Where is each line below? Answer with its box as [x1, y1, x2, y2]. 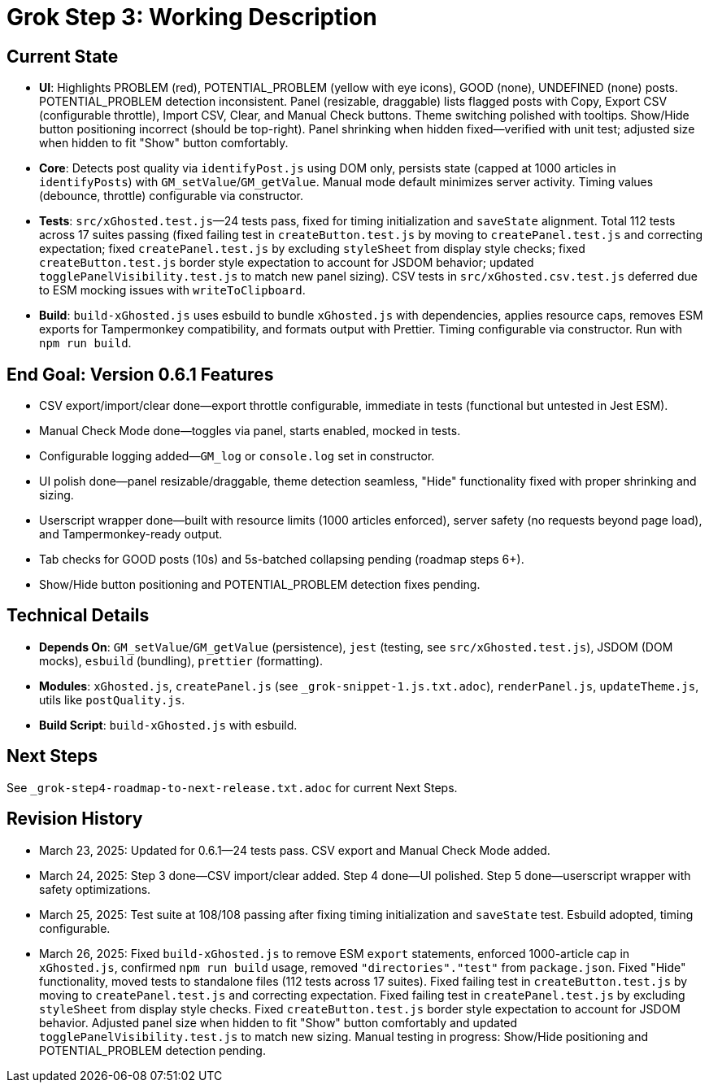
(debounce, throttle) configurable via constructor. [39, 189, 304, 203]
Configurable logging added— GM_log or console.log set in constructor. [39, 449, 435, 464]
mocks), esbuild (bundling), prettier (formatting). [39, 653, 324, 668]
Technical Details [7, 605, 150, 626]
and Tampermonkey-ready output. [39, 527, 223, 542]
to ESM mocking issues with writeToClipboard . [39, 283, 306, 298]
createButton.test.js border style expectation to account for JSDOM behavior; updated [39, 255, 534, 270]
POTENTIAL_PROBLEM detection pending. [39, 1043, 266, 1057]
